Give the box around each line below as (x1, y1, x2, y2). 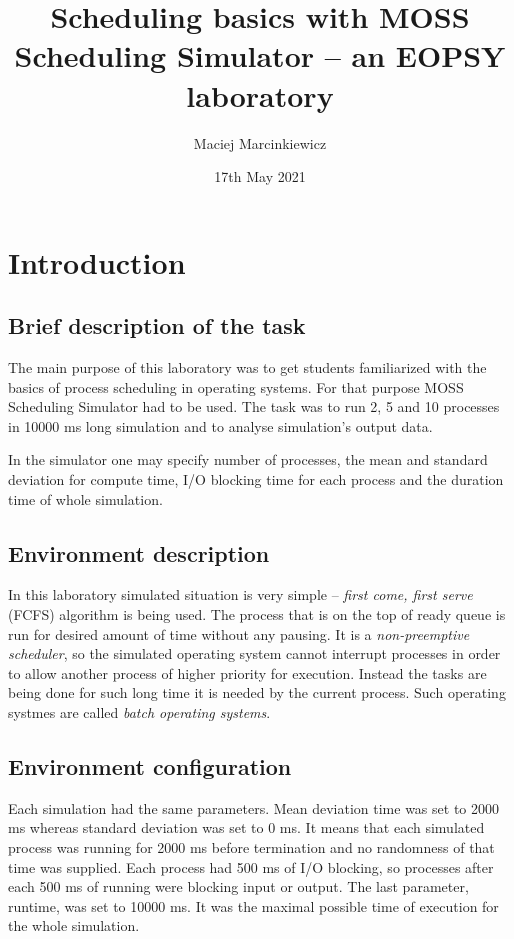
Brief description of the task (8, 310, 306, 341)
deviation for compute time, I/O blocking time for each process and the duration (8, 469, 504, 490)
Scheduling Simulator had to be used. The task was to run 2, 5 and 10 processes (8, 396, 500, 417)
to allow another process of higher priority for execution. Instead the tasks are (8, 662, 487, 683)
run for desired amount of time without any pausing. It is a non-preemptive (8, 623, 470, 644)
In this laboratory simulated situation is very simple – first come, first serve (8, 584, 473, 605)
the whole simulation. (8, 915, 140, 936)
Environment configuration (8, 750, 292, 781)
